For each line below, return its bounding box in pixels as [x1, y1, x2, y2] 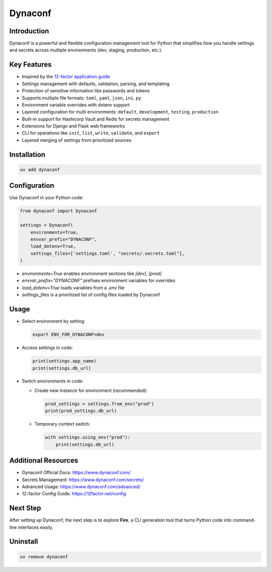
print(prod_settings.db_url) [45, 408, 117, 414]
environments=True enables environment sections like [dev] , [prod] [22, 270, 162, 277]
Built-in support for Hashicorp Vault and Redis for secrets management [22, 116, 170, 122]
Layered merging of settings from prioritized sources [22, 137, 132, 143]
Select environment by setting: [22, 318, 86, 324]
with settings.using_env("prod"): [45, 434, 130, 440]
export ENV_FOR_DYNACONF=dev [32, 332, 105, 337]
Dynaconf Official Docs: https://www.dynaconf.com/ [22, 470, 131, 476]
